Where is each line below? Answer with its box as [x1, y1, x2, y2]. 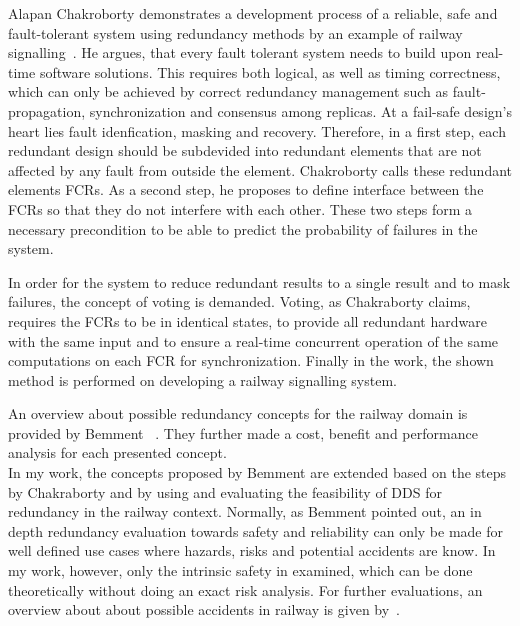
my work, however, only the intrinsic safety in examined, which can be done [8, 560, 473, 581]
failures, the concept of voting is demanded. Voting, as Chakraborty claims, [8, 291, 471, 312]
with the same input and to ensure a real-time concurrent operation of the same [8, 330, 499, 351]
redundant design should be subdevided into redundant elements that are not [8, 140, 482, 161]
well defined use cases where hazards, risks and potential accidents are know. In [8, 540, 496, 561]
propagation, [8, 100, 86, 121]
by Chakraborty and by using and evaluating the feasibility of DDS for [8, 481, 442, 502]
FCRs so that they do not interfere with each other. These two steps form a [8, 198, 473, 219]
